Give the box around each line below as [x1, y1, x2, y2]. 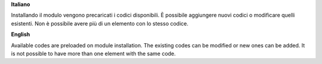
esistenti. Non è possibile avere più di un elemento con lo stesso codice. [11, 20, 189, 27]
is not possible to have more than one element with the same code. [11, 50, 176, 57]
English [11, 31, 30, 38]
